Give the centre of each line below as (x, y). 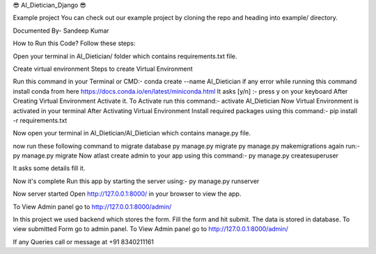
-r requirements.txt (40, 120)
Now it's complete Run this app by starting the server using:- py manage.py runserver (136, 181)
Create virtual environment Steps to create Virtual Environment (103, 69)
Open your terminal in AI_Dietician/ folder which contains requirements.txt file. (125, 56)
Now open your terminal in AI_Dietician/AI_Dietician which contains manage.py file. (132, 133)
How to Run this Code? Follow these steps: (74, 43)
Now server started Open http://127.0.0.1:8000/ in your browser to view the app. (127, 194)
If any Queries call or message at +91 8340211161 (84, 242)
